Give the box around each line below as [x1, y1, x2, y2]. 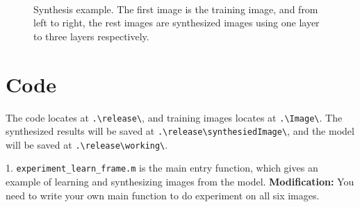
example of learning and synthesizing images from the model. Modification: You [6, 174, 354, 189]
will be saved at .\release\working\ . [6, 137, 168, 151]
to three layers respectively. [33, 28, 149, 43]
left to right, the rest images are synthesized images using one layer [33, 15, 320, 30]
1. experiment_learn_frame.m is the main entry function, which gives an [6, 160, 318, 175]
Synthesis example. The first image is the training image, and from [33, 1, 318, 16]
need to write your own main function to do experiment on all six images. [6, 188, 320, 202]
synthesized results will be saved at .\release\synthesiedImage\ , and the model [6, 124, 354, 138]
